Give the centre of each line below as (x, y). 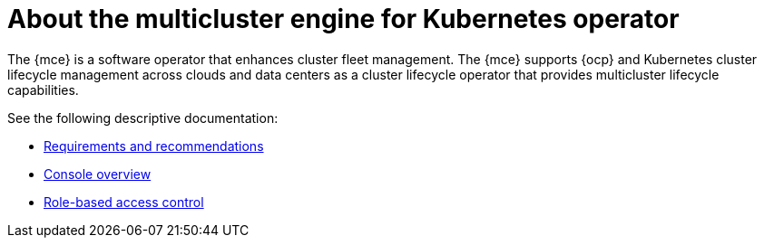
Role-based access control (124, 202)
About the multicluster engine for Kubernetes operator (343, 19)
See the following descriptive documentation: (143, 118)
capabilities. (43, 90)
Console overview (98, 174)
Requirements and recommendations (154, 146)
